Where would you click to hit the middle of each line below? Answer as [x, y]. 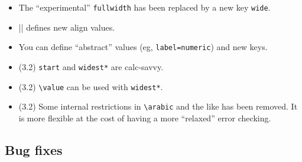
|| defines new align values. [67, 27]
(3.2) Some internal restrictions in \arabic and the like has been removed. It [158, 106]
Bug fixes [34, 149]
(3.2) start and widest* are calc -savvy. [91, 66]
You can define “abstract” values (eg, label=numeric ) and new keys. [143, 47]
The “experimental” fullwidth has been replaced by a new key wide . [144, 7]
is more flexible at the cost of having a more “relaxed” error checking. [145, 118]
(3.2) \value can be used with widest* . [91, 86]
